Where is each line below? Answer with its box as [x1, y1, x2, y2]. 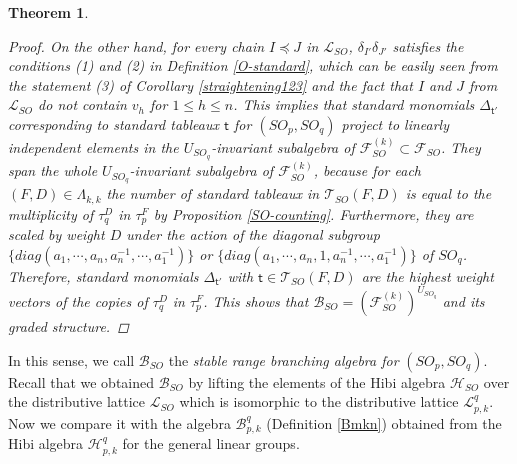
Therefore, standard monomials [8, 265, 199, 286]
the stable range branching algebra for [168, 349, 399, 370]
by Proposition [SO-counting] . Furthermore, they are [153, 203, 474, 224]
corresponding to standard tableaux [8, 113, 219, 134]
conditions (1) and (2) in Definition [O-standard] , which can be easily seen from [8, 55, 498, 76]
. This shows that [203, 290, 309, 311]
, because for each [313, 160, 421, 181]
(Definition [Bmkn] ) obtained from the [266, 412, 502, 433]
